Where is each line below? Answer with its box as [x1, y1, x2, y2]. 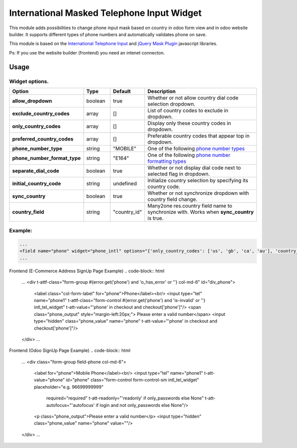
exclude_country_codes [12, 110, 70, 117]
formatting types [148, 157, 187, 164]
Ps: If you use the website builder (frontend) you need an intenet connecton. [9, 50, 165, 55]
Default [113, 88, 131, 95]
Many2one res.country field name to [148, 202, 233, 209]
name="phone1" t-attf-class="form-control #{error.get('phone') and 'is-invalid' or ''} [34, 297, 205, 303]
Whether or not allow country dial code [148, 94, 239, 101]
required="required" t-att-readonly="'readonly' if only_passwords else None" [46, 395, 204, 401]
